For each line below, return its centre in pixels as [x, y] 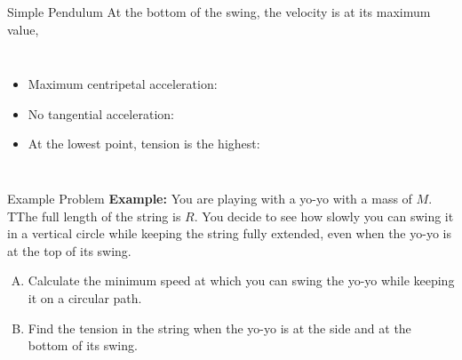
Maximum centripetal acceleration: [123, 84]
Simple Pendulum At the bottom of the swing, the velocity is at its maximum [219, 12]
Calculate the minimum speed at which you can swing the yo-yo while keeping [241, 280]
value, [23, 29]
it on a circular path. [85, 297]
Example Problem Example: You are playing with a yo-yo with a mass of [210, 198]
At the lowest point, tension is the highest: [144, 144]
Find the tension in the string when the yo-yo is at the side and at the [219, 328]
